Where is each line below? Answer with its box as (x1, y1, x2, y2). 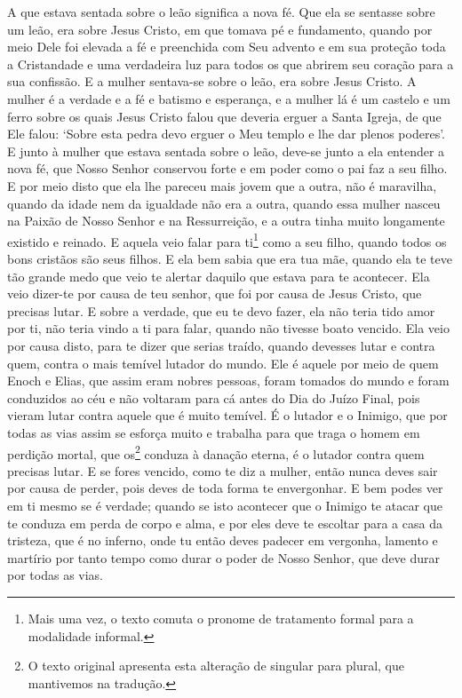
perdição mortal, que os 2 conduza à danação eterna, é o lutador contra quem (7, 441, 425, 463)
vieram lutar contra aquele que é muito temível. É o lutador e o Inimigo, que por (7, 406, 448, 424)
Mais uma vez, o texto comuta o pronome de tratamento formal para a (28, 608, 414, 627)
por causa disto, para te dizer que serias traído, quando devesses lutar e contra (7, 336, 435, 354)
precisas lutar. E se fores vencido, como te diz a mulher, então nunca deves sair (7, 461, 438, 480)
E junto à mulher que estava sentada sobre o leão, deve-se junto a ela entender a (7, 141, 445, 160)
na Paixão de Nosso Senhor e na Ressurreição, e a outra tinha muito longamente (7, 211, 445, 230)
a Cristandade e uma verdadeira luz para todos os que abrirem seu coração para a (7, 54, 454, 73)
